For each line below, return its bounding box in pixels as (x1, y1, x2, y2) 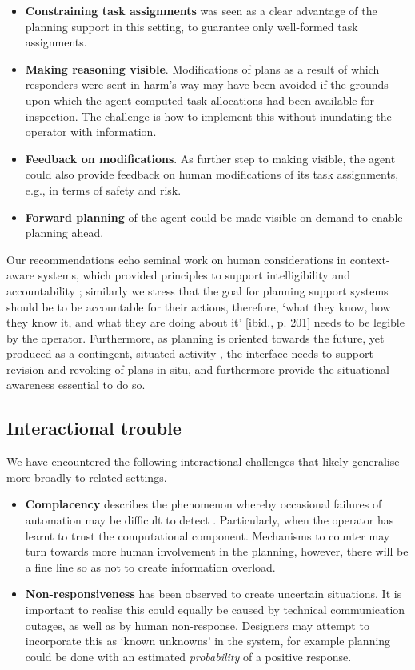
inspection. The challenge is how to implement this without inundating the (25, 107, 392, 124)
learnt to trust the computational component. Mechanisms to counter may (25, 527, 390, 544)
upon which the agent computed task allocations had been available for (25, 91, 374, 108)
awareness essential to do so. (6, 376, 146, 393)
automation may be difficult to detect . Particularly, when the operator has (25, 512, 394, 528)
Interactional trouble (6, 415, 182, 440)
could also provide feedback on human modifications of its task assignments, (25, 166, 399, 183)
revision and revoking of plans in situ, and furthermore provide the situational (6, 360, 389, 377)
